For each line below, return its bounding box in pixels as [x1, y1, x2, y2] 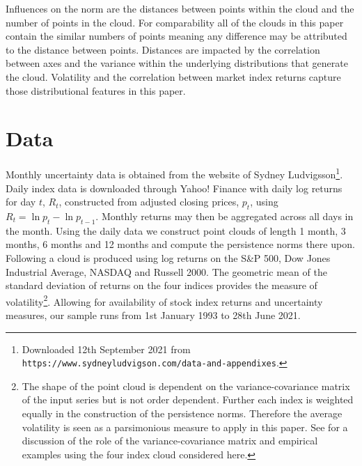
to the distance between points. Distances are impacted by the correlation [6, 42, 320, 56]
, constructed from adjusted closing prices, [58, 194, 239, 209]
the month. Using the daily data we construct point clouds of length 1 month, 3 [6, 223, 346, 238]
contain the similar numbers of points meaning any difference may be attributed [6, 29, 347, 43]
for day [6, 194, 36, 209]
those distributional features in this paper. [6, 83, 186, 98]
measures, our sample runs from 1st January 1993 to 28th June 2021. [6, 307, 301, 322]
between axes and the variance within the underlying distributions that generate [6, 56, 348, 70]
